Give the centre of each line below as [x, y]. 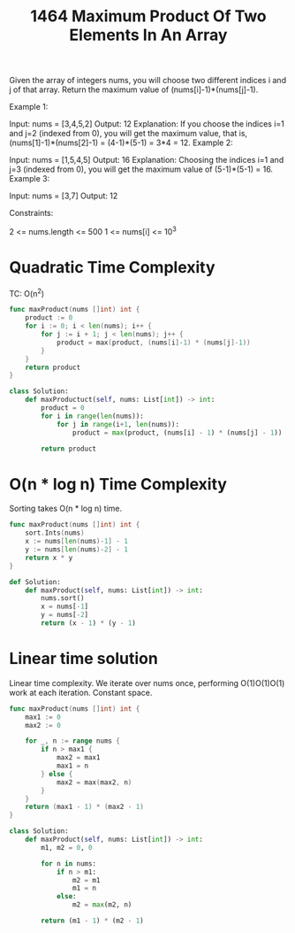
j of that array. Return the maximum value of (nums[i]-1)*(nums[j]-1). [134, 89]
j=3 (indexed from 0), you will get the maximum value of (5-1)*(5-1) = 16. [141, 169]
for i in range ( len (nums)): [92, 416]
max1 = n [72, 766]
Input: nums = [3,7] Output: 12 [64, 196]
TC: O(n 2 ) [27, 292]
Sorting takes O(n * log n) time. [66, 509]
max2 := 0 [43, 725]
